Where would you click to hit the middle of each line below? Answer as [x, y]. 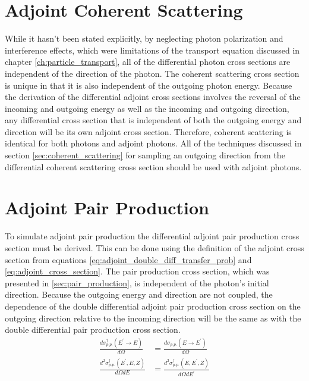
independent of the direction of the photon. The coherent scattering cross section [152, 73]
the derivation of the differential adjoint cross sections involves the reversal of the [153, 97]
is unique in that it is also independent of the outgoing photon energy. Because [149, 85]
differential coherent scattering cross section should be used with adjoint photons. [153, 166]
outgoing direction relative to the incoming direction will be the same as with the [153, 318]
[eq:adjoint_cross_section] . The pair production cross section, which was [137, 271]
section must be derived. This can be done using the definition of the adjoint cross [154, 247]
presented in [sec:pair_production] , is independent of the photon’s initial [137, 282]
